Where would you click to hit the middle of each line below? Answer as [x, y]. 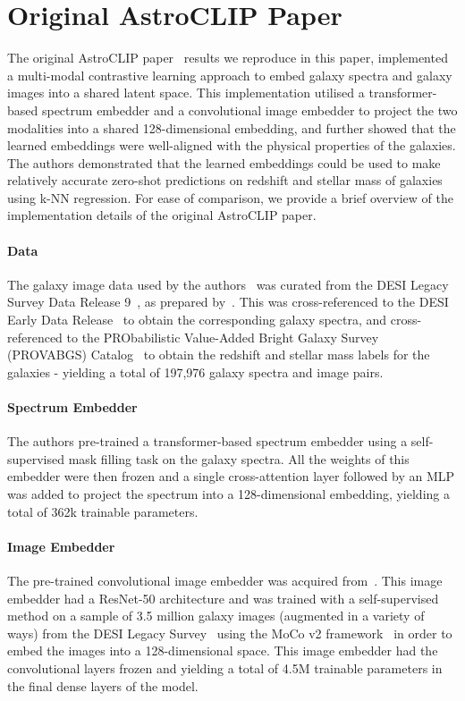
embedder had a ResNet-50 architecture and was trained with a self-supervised [223, 598]
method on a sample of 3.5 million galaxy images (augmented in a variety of [216, 616]
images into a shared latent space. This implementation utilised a [186, 93]
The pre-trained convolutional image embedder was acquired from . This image [225, 580]
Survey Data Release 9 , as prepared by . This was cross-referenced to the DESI [228, 302]
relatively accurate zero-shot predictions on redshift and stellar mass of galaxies [225, 180]
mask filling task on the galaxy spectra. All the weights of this [239, 458]
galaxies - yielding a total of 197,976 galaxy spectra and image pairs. [195, 372]
